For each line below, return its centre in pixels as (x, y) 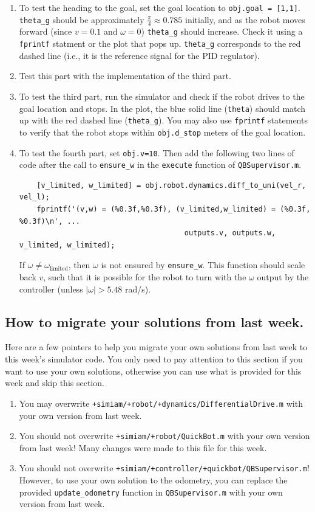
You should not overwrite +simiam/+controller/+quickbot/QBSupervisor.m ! (164, 468)
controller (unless (51, 289)
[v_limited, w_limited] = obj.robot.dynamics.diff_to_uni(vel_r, (171, 185)
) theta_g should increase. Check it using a (222, 31)
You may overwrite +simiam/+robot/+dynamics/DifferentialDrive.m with (161, 403)
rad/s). (138, 289)
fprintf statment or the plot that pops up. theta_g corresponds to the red (160, 43)
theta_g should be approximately (82, 19)
